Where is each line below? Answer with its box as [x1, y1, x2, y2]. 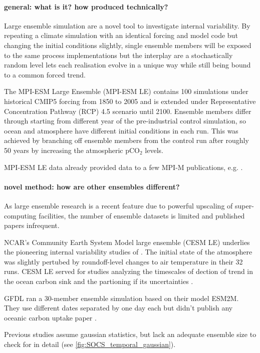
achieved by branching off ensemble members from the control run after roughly [4, 135, 249, 145]
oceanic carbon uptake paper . [4, 312, 97, 322]
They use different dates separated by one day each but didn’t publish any [4, 302, 233, 313]
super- [235, 200, 254, 210]
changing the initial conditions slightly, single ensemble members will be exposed [4, 39, 251, 50]
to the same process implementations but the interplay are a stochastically [4, 49, 233, 60]
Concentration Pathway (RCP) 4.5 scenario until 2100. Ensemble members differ [4, 105, 251, 116]
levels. [145, 144, 163, 155]
